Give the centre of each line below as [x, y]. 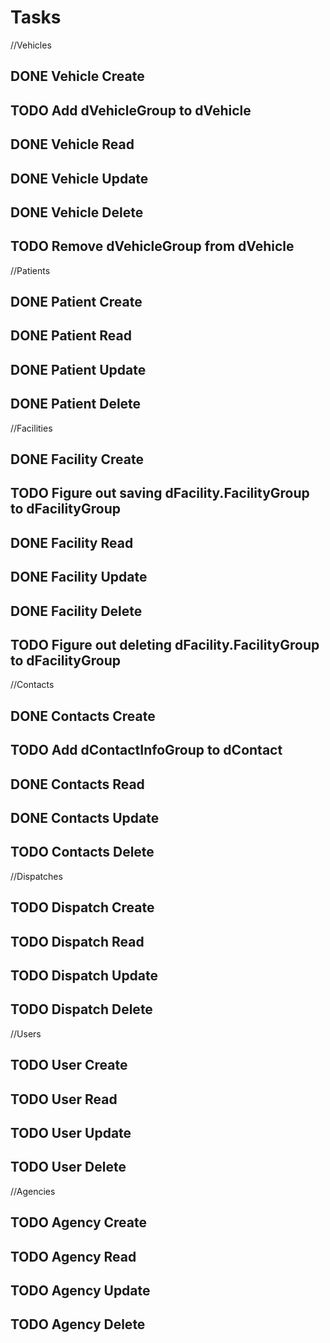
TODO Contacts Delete [82, 852]
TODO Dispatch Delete [81, 1009]
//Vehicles [31, 45]
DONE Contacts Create [83, 716]
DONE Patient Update [78, 369]
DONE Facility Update [79, 577]
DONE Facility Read [72, 542]
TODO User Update [71, 1132]
